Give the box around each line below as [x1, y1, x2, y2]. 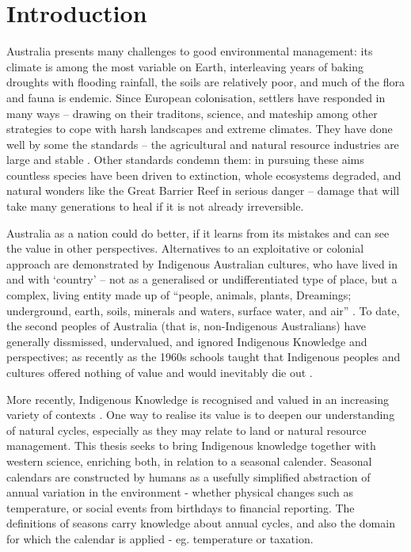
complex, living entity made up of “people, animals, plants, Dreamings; [6, 287, 352, 303]
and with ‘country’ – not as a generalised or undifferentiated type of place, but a [6, 271, 398, 287]
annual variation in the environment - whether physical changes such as [6, 484, 353, 501]
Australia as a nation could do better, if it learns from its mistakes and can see [6, 224, 390, 241]
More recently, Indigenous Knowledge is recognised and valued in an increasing [6, 390, 390, 407]
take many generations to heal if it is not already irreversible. [6, 198, 304, 215]
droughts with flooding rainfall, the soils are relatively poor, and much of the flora [6, 74, 405, 90]
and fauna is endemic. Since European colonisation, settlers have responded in [6, 89, 386, 105]
